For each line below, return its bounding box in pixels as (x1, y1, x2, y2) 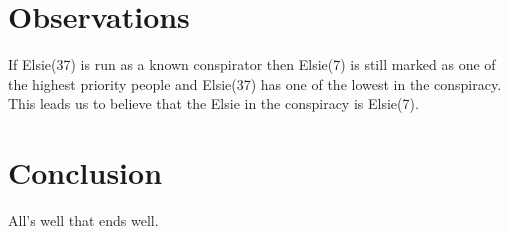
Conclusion (8, 152, 163, 193)
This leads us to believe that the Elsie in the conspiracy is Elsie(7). (8, 93, 419, 114)
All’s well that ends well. (8, 210, 159, 231)
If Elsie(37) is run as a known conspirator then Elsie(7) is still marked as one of (8, 54, 496, 75)
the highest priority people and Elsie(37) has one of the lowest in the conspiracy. (8, 73, 502, 94)
